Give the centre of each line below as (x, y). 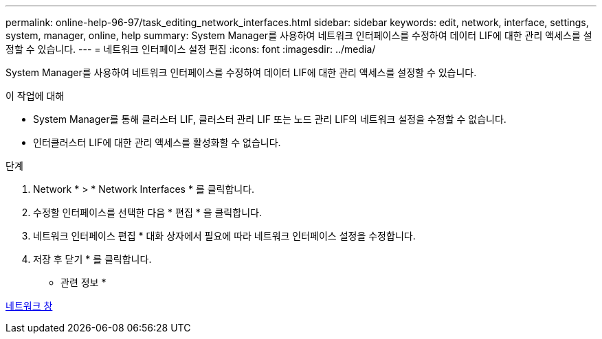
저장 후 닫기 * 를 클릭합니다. (92, 259)
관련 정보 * (83, 282)
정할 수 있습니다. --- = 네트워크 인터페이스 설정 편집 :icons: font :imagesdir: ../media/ (191, 49)
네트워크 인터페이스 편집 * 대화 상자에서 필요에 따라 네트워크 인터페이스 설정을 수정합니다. (224, 236)
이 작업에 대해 (35, 96)
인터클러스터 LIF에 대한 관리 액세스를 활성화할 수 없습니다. (157, 142)
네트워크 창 (29, 306)
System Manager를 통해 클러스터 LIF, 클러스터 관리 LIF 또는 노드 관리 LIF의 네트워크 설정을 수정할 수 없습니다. (270, 119)
